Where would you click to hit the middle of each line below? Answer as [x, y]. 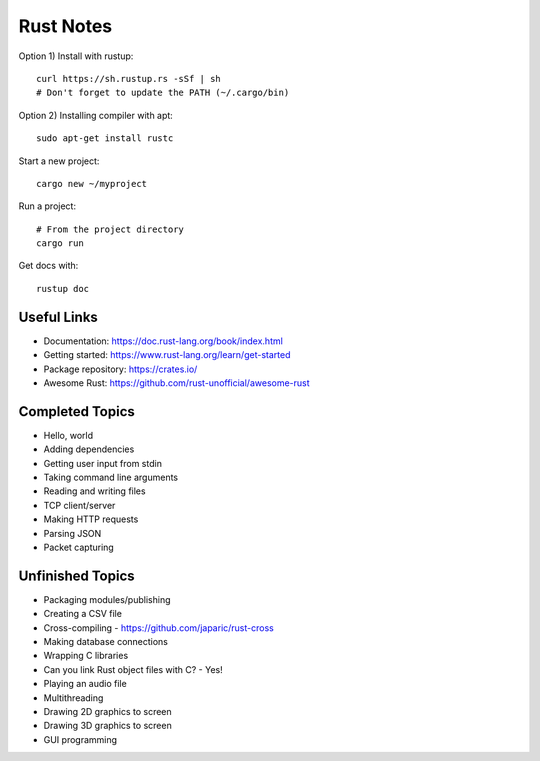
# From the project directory [110, 229]
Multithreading [73, 697]
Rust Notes [65, 26]
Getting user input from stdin [102, 463]
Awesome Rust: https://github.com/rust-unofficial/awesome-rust [176, 382]
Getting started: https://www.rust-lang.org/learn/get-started [167, 355]
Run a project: [47, 206]
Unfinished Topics [76, 575]
